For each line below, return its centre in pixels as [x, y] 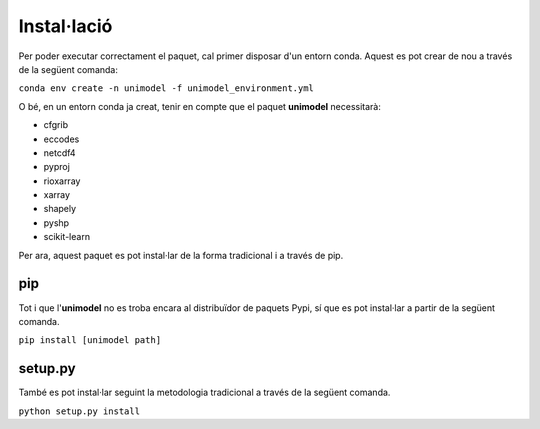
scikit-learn [66, 237]
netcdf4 [59, 152]
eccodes [61, 139]
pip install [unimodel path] [90, 340]
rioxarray [62, 181]
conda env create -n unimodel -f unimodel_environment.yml [166, 88]
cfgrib [56, 125]
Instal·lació [65, 26]
